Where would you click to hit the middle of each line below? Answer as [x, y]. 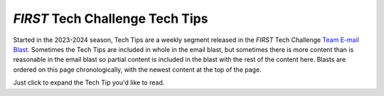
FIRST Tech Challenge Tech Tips [111, 18]
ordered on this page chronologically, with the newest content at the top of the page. [138, 69]
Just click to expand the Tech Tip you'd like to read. [89, 82]
